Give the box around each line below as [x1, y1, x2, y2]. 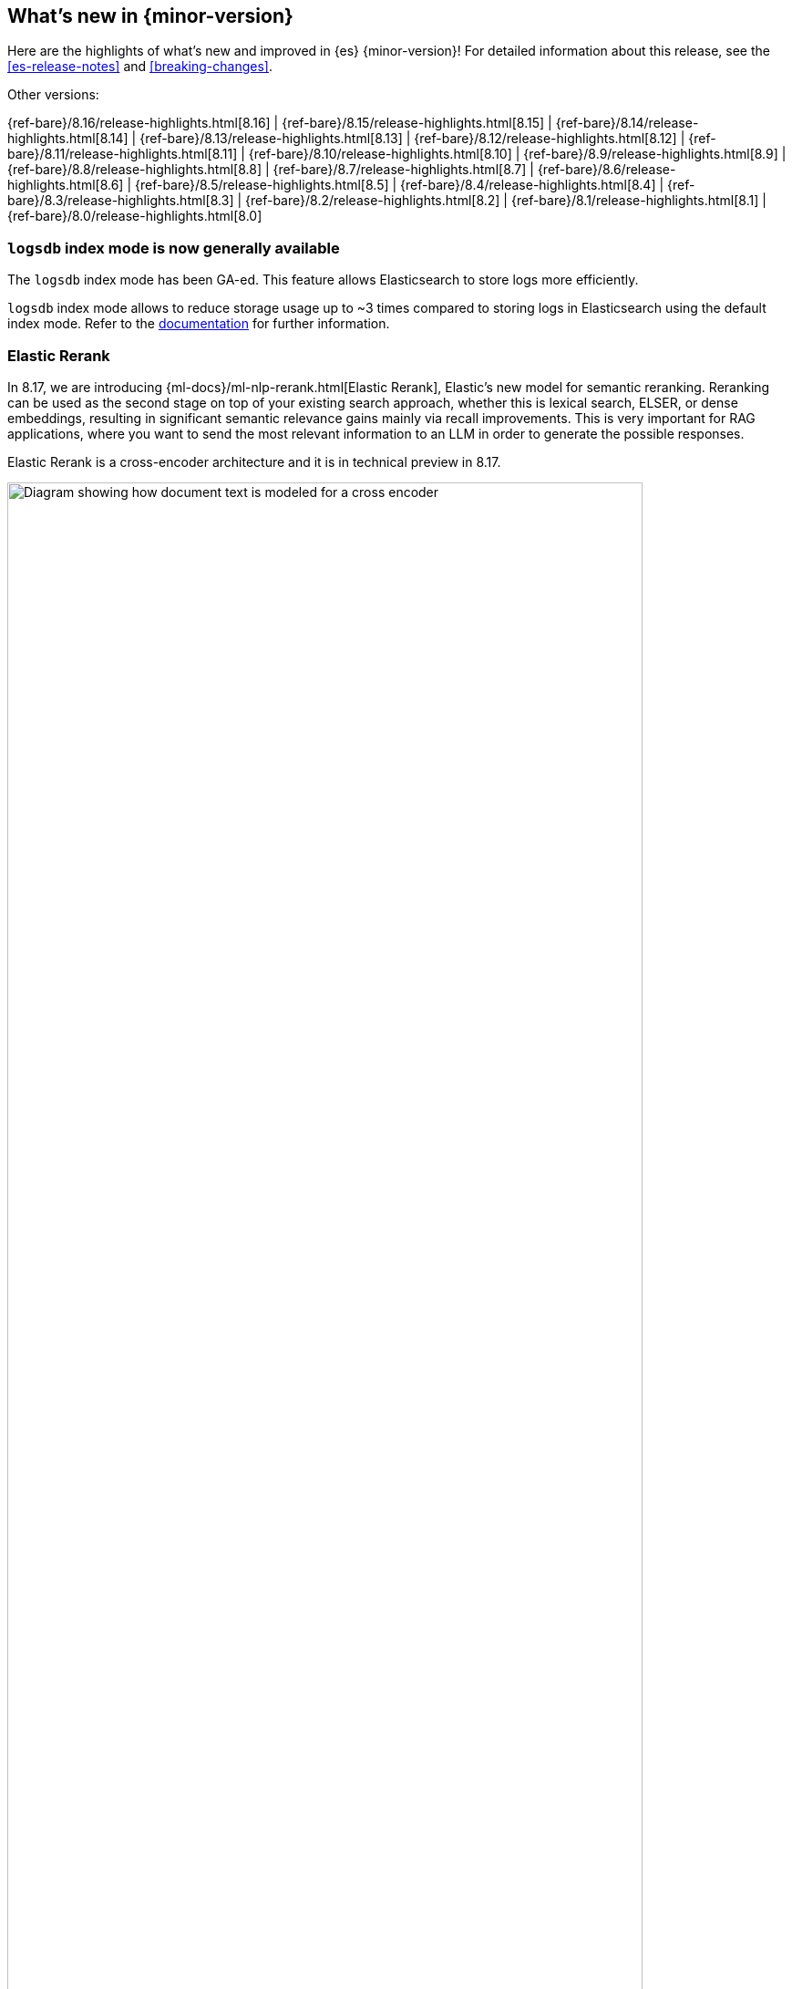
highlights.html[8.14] [7, 130, 129, 147]
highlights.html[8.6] [7, 177, 124, 193]
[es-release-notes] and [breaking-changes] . [7, 58, 273, 75]
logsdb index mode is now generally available [7, 238, 340, 257]
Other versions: [7, 87, 99, 103]
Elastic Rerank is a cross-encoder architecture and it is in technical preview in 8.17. [7, 453, 501, 470]
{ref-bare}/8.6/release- [537, 161, 676, 178]
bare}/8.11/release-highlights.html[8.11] [7, 146, 238, 162]
